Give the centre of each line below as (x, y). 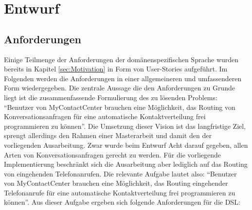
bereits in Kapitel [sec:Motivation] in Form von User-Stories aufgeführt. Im (116, 69)
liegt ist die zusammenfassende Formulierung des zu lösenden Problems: (111, 97)
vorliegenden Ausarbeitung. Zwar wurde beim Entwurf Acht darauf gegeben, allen (126, 145)
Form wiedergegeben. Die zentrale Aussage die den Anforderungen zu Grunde (119, 88)
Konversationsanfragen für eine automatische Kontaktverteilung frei (105, 116)
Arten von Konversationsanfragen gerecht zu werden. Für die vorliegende (112, 154)
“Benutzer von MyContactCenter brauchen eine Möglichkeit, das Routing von (120, 107)
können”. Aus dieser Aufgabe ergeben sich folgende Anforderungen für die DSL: (122, 202)
